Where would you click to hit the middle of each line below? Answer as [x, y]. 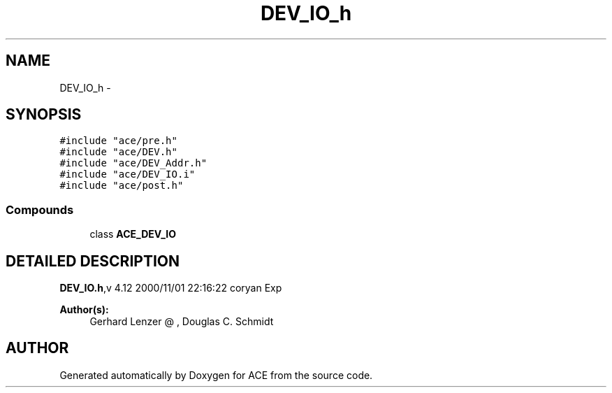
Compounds [40, 209]
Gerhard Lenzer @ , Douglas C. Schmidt [182, 322]
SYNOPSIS [44, 115]
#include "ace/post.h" [122, 186]
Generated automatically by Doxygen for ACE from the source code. [216, 375]
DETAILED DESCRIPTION [93, 261]
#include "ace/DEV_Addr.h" [133, 163]
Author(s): [84, 310]
